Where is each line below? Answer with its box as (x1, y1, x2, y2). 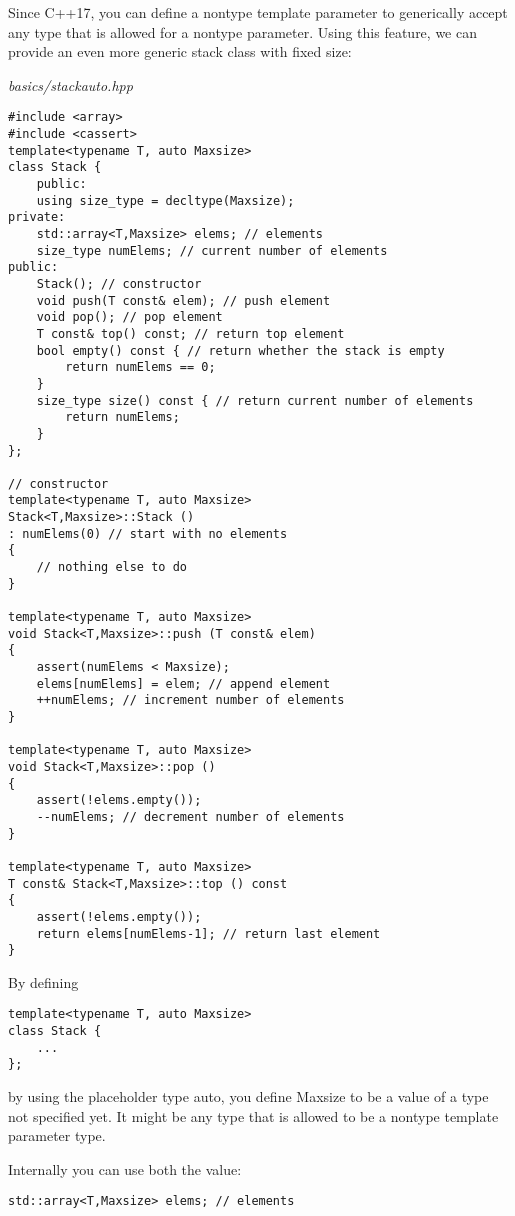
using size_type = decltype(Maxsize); (36, 193, 295, 208)
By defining (8, 971, 79, 992)
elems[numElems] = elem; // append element (36, 676, 331, 691)
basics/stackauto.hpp (8, 74, 133, 95)
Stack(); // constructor (36, 276, 202, 291)
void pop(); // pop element (36, 310, 223, 325)
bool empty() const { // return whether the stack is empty (36, 343, 445, 358)
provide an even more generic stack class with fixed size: (8, 41, 352, 62)
